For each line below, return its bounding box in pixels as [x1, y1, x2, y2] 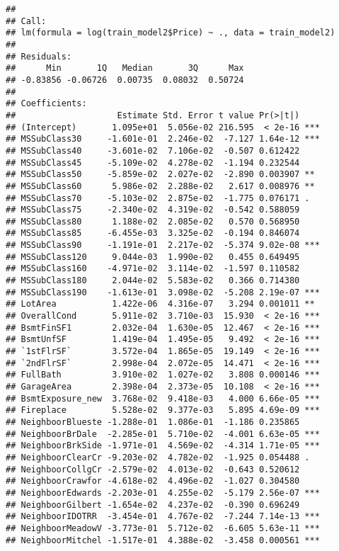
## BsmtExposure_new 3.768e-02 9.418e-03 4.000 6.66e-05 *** [6, 393, 320, 404]
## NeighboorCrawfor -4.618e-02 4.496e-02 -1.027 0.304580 [6, 476, 300, 487]
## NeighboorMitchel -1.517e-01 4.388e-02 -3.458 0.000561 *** [6, 535, 320, 545]
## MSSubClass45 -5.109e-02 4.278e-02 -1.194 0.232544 [6, 157, 300, 168]
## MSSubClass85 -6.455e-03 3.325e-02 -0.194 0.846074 [6, 228, 300, 239]
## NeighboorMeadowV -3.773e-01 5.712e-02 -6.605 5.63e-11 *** [6, 523, 320, 533]
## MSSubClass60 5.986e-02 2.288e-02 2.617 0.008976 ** [6, 181, 315, 191]
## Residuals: [6, 51, 72, 62]
